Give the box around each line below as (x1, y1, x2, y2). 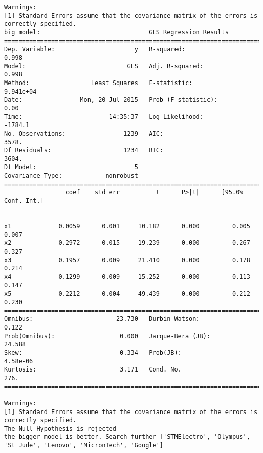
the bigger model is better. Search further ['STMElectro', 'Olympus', (4, 433, 250, 441)
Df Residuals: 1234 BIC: (4, 147, 163, 154)
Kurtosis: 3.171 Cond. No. (4, 366, 182, 374)
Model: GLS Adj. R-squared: (4, 62, 203, 70)
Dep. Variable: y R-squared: (4, 46, 185, 53)
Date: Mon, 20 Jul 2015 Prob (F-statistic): (4, 96, 218, 104)
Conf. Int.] (4, 197, 44, 205)
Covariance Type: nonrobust (4, 172, 138, 180)
